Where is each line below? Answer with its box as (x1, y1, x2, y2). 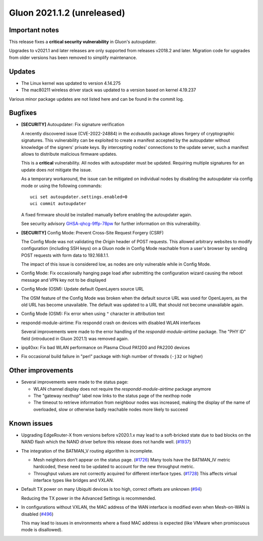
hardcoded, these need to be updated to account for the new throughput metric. (33, 464, 195, 470)
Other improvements (9, 366, 74, 375)
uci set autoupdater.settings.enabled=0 (30, 194, 128, 200)
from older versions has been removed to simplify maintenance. (9, 54, 137, 61)
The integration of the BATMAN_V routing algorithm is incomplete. (21, 448, 153, 454)
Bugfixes (9, 109, 37, 117)
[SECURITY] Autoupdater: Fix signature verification (21, 122, 124, 127)
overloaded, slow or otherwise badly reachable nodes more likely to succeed (33, 406, 188, 412)
